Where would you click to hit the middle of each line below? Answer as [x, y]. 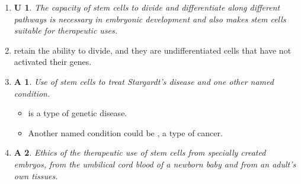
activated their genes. [53, 62]
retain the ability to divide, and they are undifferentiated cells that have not [153, 50]
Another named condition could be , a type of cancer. [125, 132]
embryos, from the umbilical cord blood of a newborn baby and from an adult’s [155, 164]
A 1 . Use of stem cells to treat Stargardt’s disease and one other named [144, 81]
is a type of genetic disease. [78, 113]
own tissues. [36, 175]
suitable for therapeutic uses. [66, 30]
